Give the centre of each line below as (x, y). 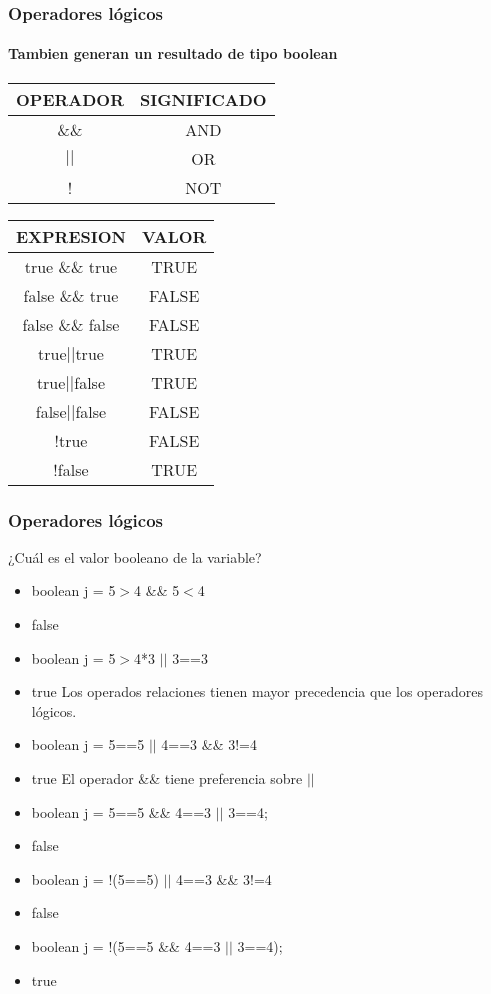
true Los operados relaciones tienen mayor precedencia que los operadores (257, 691)
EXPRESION (71, 236)
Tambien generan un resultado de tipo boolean (173, 53)
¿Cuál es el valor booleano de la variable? (135, 556)
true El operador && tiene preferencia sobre (167, 778)
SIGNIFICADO (203, 99)
